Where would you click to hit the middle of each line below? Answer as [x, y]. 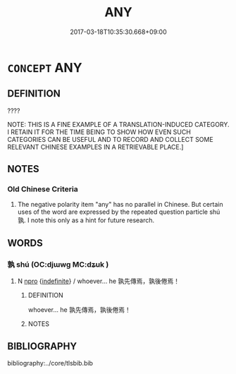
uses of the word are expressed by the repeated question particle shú [119, 212]
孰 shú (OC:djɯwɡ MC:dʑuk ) [58, 264]
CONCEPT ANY [45, 67]
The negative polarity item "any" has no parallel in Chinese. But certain [120, 205]
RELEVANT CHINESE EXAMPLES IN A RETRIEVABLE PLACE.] [95, 147]
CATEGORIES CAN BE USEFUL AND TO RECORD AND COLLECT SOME [110, 139]
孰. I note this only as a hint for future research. [86, 220]
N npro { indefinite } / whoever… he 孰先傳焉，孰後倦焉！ [99, 281]
